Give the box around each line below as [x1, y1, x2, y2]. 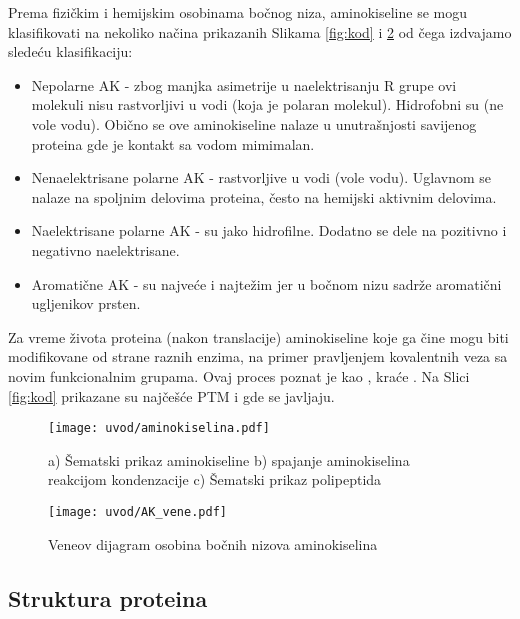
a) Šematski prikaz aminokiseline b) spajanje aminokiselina [48, 449, 410, 470]
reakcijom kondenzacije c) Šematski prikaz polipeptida [48, 469, 382, 490]
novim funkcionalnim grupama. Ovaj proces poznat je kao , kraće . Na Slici [8, 365, 470, 386]
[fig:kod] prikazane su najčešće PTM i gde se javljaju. [8, 385, 335, 406]
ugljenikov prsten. [31, 293, 141, 314]
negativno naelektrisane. [31, 239, 180, 260]
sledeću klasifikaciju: [8, 41, 133, 62]
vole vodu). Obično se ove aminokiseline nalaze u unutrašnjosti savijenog [31, 113, 477, 134]
